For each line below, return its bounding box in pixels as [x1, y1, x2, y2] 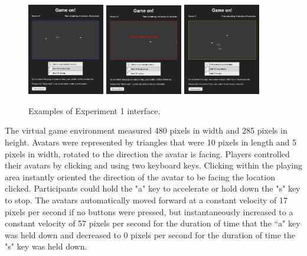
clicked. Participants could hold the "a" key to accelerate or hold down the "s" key [5, 182, 301, 195]
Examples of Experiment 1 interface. [28, 104, 161, 116]
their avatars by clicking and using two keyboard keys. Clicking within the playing [5, 159, 302, 171]
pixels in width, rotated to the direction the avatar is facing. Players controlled [5, 147, 290, 160]
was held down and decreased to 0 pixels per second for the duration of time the [5, 228, 295, 241]
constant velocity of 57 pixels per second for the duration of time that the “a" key [5, 217, 301, 229]
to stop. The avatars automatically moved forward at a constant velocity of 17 [5, 193, 288, 206]
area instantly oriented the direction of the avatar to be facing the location [5, 170, 275, 183]
